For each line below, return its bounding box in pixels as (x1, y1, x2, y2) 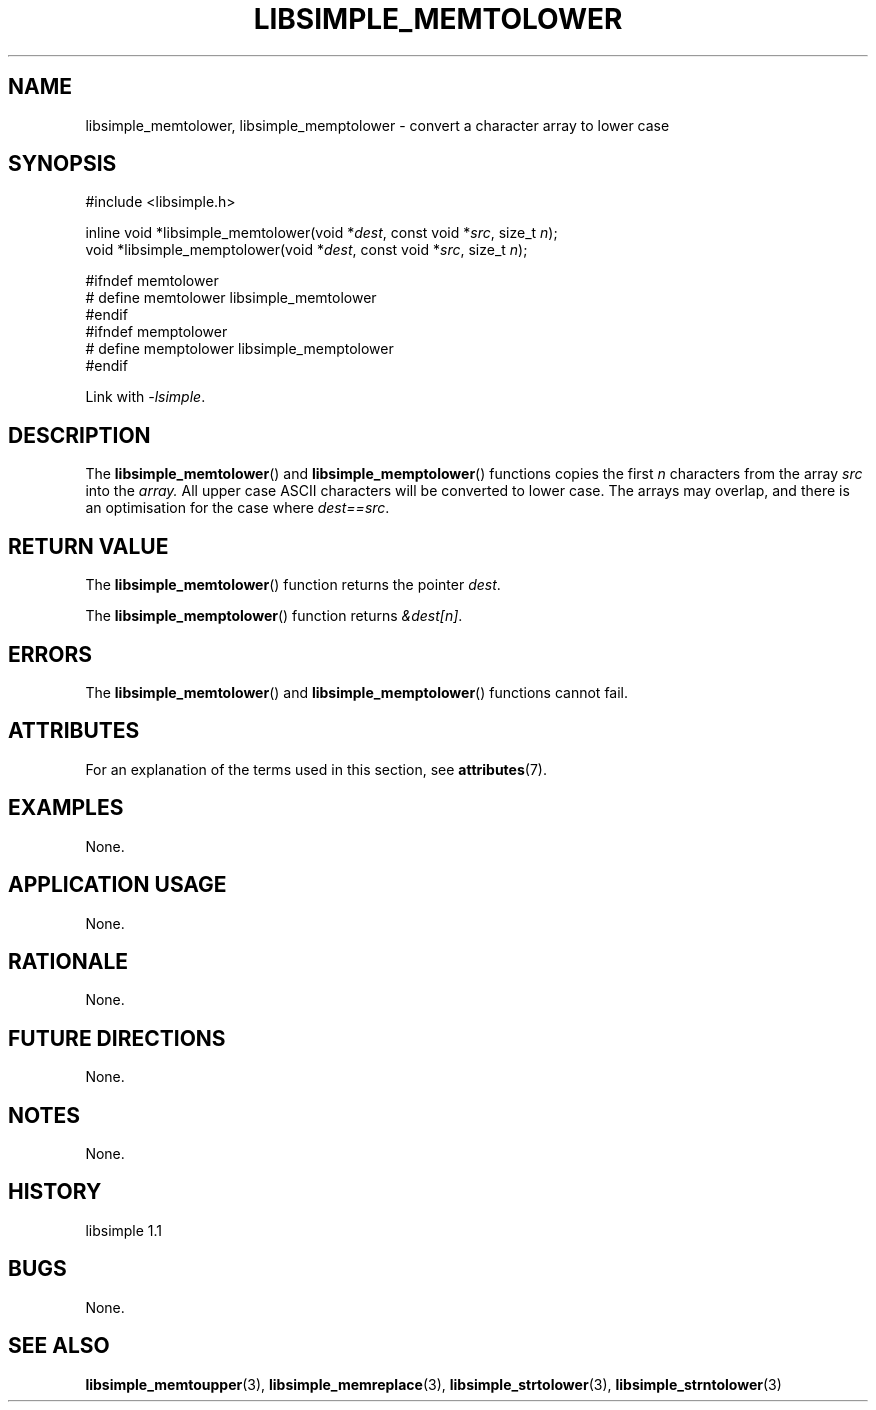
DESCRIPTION (8, 422, 151, 448)
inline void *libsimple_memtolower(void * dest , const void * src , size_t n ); (85, 224, 558, 242)
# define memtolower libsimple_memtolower (85, 289, 377, 307)
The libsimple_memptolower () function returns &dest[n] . (85, 607, 463, 625)
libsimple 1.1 (85, 1221, 163, 1239)
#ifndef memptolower (85, 323, 228, 341)
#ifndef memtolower (85, 272, 219, 290)
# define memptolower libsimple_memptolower (85, 340, 394, 358)
